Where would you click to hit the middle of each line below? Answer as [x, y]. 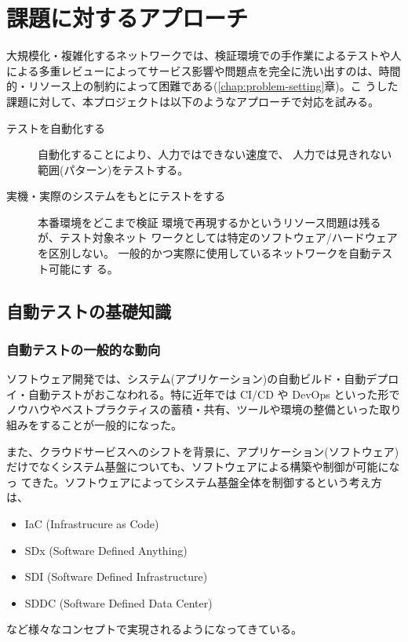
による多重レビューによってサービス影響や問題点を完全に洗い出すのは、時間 [204, 70]
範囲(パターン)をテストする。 [113, 169]
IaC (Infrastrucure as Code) [92, 523]
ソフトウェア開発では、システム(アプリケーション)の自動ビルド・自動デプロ [203, 379]
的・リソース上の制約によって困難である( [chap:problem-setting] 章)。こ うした [202, 86]
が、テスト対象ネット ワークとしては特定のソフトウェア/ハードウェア [218, 237]
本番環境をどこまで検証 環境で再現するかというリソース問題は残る [209, 222]
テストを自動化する [56, 128]
